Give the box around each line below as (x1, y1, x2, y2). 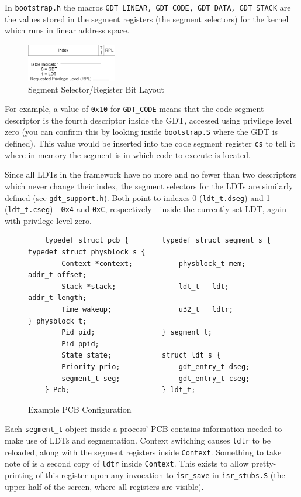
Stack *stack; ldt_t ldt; (61, 282, 229, 291)
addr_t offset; (28, 271, 87, 280)
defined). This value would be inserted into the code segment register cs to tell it (5, 137, 295, 149)
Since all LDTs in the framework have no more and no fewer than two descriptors (5, 168, 297, 181)
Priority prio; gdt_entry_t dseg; (61, 362, 250, 371)
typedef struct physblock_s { (28, 248, 146, 256)
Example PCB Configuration (28, 403, 132, 415)
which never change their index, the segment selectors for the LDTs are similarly (5, 179, 293, 192)
